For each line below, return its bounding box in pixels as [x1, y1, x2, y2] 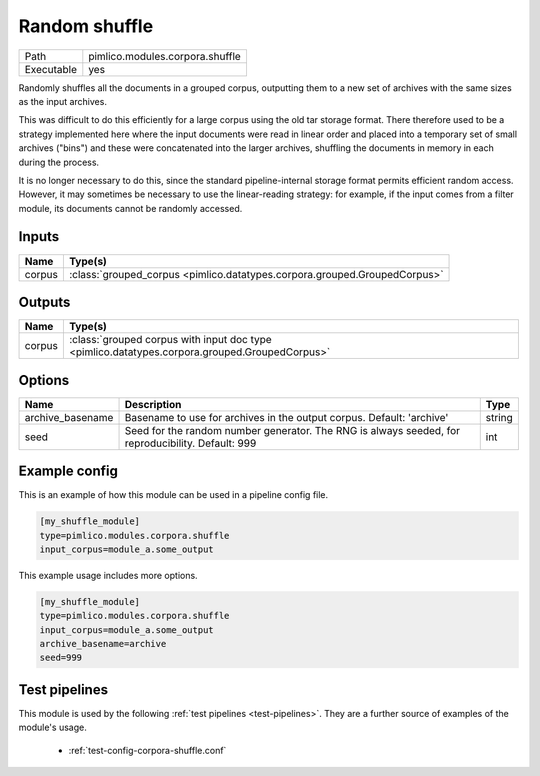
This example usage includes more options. [18, 569, 199, 581]
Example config [18, 463, 119, 480]
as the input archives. [18, 95, 107, 107]
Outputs [18, 294, 71, 310]
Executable [24, 62, 77, 76]
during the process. [18, 156, 100, 168]
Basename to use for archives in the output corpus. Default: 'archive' [124, 410, 449, 424]
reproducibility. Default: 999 [124, 436, 257, 450]
